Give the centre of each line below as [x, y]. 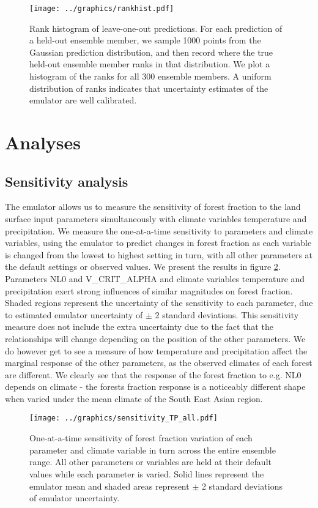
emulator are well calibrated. [83, 100]
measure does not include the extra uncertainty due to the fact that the [139, 327]
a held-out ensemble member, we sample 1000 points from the [145, 40]
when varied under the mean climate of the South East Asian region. [134, 398]
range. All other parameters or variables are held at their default [150, 462]
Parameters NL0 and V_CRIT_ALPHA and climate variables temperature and [155, 278]
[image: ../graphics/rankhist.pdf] [102, 9]
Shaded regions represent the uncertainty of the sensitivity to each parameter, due [159, 303]
